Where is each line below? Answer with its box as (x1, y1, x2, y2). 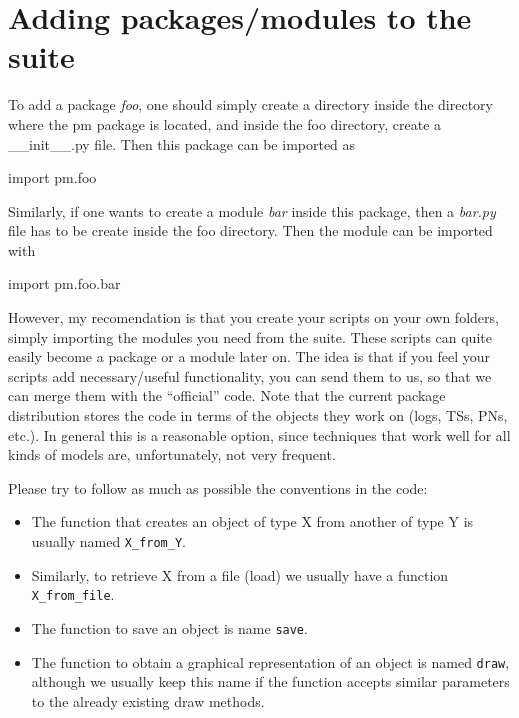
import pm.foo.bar (8, 273, 121, 294)
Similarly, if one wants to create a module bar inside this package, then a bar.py (8, 200, 496, 221)
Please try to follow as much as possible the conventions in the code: (8, 477, 428, 498)
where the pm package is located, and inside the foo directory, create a (8, 113, 442, 134)
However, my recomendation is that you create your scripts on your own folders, (8, 307, 499, 328)
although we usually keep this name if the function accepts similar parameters (31, 671, 510, 692)
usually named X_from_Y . (31, 531, 187, 551)
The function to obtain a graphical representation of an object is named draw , (31, 651, 510, 672)
